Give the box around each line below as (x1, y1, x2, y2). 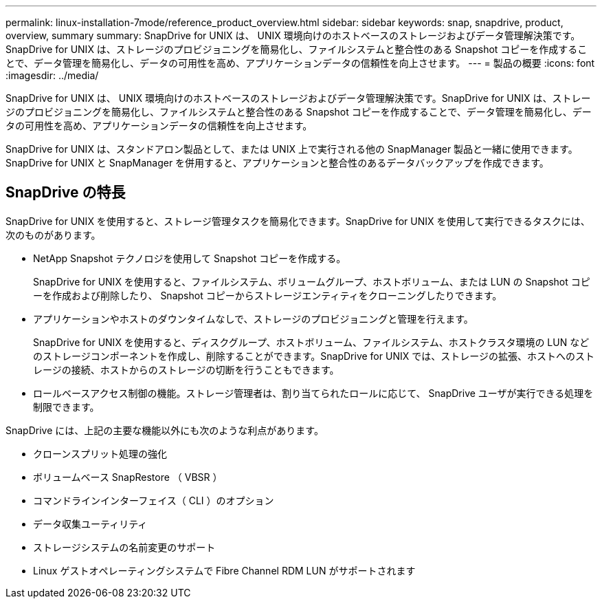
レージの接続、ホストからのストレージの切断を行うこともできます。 (33, 363, 339, 376)
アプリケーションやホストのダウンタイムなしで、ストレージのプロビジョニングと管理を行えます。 (33, 312, 473, 325)
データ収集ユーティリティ (33, 517, 148, 530)
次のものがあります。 (5, 228, 101, 241)
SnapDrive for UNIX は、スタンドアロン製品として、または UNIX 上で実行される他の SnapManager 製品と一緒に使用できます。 (5, 143, 578, 155)
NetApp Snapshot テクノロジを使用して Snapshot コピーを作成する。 (33, 252, 346, 264)
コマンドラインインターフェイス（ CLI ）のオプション (33, 494, 274, 506)
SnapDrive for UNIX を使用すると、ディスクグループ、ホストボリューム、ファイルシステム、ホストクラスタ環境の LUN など (33, 336, 590, 348)
